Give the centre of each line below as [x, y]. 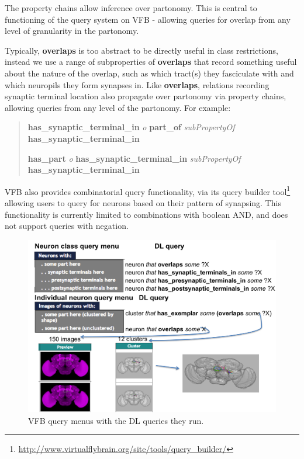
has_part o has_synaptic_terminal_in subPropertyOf [134, 158]
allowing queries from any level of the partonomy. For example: [118, 107]
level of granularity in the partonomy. [72, 31]
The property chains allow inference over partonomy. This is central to [131, 8]
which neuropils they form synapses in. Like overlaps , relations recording [137, 84]
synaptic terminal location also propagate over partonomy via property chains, [146, 96]
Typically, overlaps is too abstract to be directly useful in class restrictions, [141, 50]
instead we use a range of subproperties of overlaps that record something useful [151, 62]
